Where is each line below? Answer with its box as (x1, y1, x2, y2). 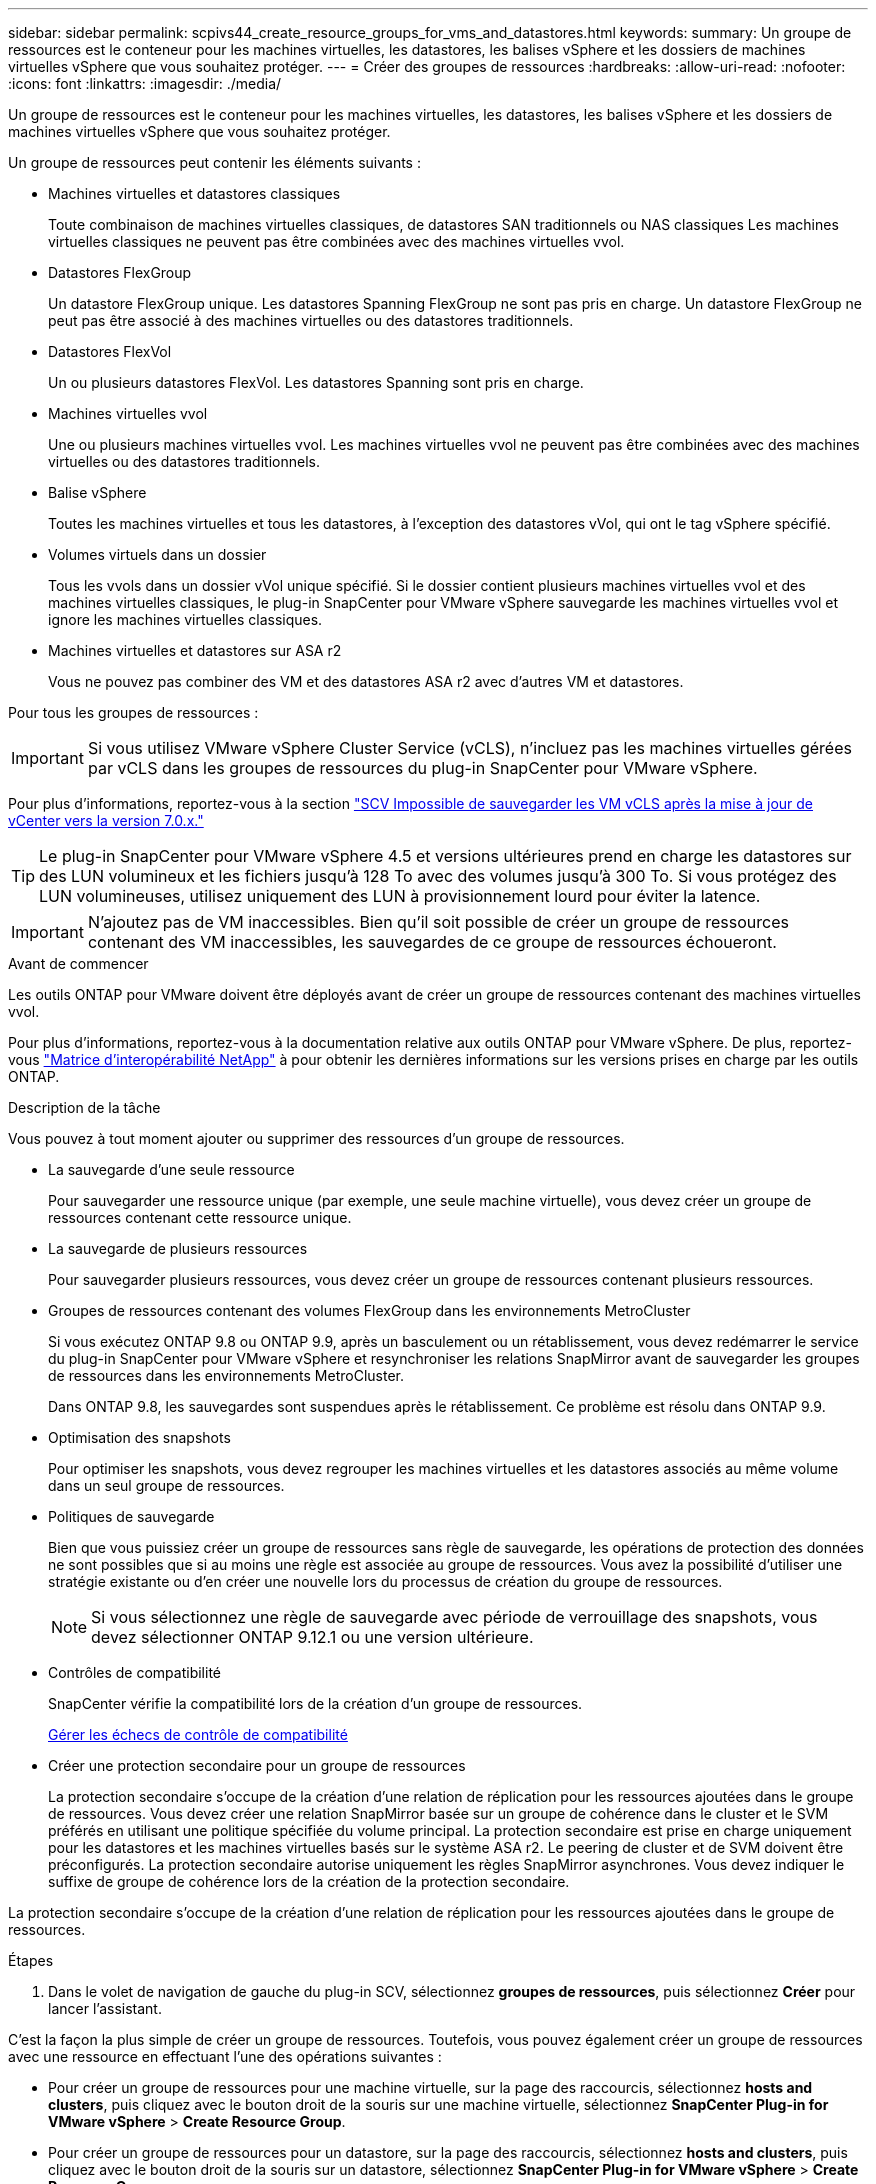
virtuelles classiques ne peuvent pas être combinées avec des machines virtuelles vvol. (48, 233, 625, 250)
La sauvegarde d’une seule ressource (48, 1161, 295, 1178)
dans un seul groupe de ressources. (48, 1477, 285, 1494)
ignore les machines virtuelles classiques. (48, 611, 323, 628)
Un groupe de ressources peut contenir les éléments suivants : (8, 154, 421, 171)
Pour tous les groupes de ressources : (8, 704, 259, 721)
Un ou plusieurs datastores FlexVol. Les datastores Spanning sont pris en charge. (48, 374, 584, 391)
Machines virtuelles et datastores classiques (48, 185, 341, 202)
